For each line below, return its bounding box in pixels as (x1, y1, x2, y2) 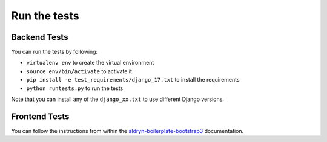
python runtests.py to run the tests (26, 85, 124, 92)
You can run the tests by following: (11, 48, 98, 56)
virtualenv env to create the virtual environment (26, 59, 154, 66)
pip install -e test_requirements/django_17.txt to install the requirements (26, 76, 240, 83)
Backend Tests (11, 32, 68, 42)
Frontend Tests (11, 111, 70, 121)
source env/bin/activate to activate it (26, 67, 133, 75)
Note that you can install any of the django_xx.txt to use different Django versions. (11, 95, 224, 103)
